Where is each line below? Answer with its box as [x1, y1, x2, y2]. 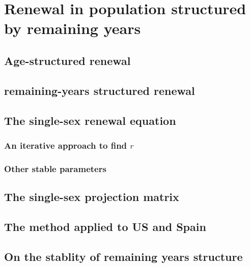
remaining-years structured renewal [4, 82, 195, 98]
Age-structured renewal [4, 52, 131, 68]
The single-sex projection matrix [4, 188, 179, 204]
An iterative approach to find [4, 139, 127, 151]
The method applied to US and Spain [4, 218, 206, 234]
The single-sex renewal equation [4, 112, 176, 128]
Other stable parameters [4, 162, 106, 175]
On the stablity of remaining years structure [4, 248, 243, 264]
